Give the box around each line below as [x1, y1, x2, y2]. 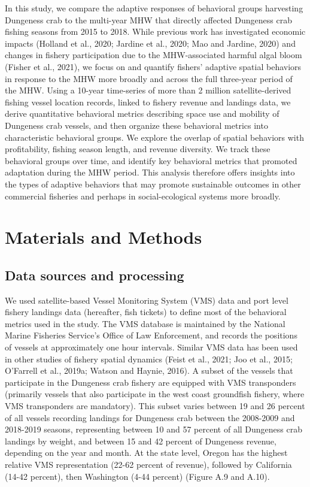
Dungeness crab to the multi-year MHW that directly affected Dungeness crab [5, 13, 292, 26]
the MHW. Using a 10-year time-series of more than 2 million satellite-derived [5, 84, 291, 96]
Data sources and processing [5, 265, 184, 284]
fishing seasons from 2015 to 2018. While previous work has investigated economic [5, 25, 306, 38]
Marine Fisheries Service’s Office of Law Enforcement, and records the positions [5, 329, 297, 341]
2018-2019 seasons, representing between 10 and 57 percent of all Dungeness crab [5, 423, 302, 435]
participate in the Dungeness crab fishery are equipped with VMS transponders [5, 376, 296, 388]
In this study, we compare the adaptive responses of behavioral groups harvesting [5, 2, 303, 14]
